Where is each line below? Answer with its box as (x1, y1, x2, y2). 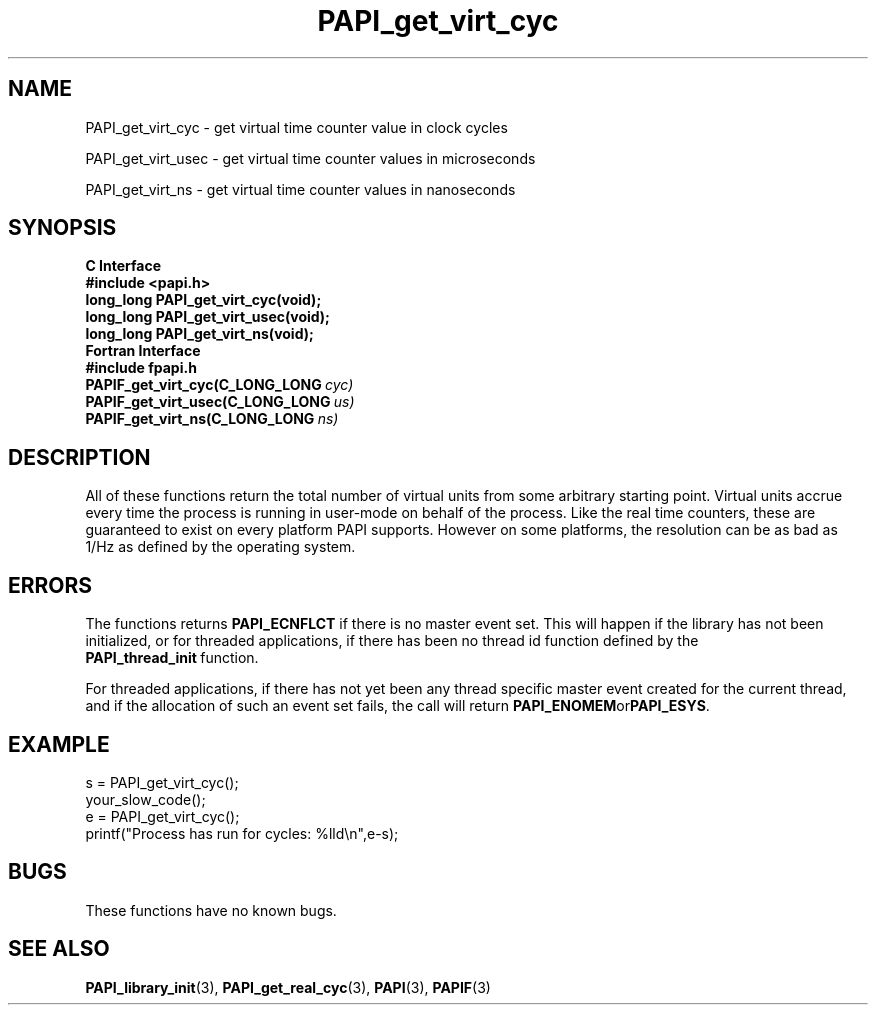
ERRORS (8, 572, 93, 598)
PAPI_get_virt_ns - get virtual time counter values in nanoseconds (85, 180, 516, 198)
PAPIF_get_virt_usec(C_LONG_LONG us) (85, 393, 355, 411)
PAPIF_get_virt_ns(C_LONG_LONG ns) (85, 410, 339, 428)
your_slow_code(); (85, 790, 206, 808)
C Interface (85, 257, 162, 275)
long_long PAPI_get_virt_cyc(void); (85, 291, 322, 309)
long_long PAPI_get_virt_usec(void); (85, 308, 330, 326)
